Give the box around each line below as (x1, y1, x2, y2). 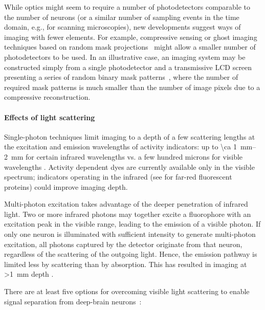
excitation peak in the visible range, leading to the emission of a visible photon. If (4, 218, 261, 229)
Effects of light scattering (4, 112, 95, 122)
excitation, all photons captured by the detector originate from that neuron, (4, 238, 242, 249)
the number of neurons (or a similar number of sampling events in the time (4, 11, 239, 22)
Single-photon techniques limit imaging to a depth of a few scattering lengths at (4, 131, 255, 142)
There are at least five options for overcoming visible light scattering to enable (4, 286, 250, 297)
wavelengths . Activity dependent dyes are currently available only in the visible (4, 161, 255, 172)
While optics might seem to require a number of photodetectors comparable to (4, 2, 251, 12)
